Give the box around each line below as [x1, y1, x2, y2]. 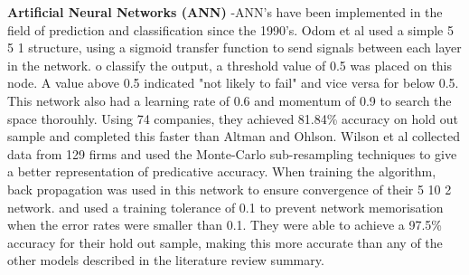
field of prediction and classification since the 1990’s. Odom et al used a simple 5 [7, 20, 454, 39]
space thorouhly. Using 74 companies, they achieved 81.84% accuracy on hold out [7, 109, 458, 128]
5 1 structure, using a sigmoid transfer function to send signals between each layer [7, 38, 462, 57]
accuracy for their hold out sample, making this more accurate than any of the [7, 232, 443, 251]
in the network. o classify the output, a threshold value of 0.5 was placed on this [7, 55, 453, 74]
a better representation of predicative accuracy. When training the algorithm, [7, 162, 436, 181]
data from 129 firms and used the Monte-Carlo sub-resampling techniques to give [7, 144, 457, 163]
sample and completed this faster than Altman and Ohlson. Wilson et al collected [7, 127, 460, 146]
